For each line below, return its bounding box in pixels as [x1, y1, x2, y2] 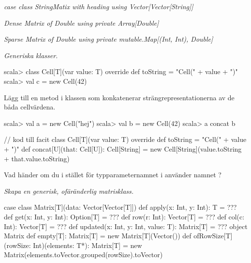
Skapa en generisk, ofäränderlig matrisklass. [4, 186, 134, 196]
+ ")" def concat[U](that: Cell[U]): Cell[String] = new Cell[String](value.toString [4, 143, 242, 154]
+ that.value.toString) [4, 153, 70, 163]
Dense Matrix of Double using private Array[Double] [4, 17, 159, 28]
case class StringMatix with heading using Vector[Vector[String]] [4, 1, 193, 11]
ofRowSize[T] [193, 231, 233, 241]
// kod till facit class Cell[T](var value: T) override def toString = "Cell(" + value [4, 134, 247, 144]
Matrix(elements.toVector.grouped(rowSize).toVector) [4, 249, 163, 260]
